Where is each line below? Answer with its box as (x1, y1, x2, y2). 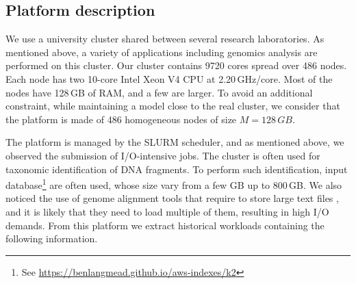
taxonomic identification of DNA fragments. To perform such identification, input (5, 162, 348, 176)
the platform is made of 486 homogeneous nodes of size (5, 112, 237, 126)
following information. (5, 231, 98, 246)
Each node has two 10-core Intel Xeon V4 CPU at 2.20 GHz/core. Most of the (5, 71, 333, 86)
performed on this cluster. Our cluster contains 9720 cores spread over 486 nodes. (5, 58, 347, 73)
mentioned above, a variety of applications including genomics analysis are (5, 44, 318, 59)
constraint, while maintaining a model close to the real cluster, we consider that (5, 99, 340, 113)
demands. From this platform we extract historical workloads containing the (5, 218, 325, 232)
